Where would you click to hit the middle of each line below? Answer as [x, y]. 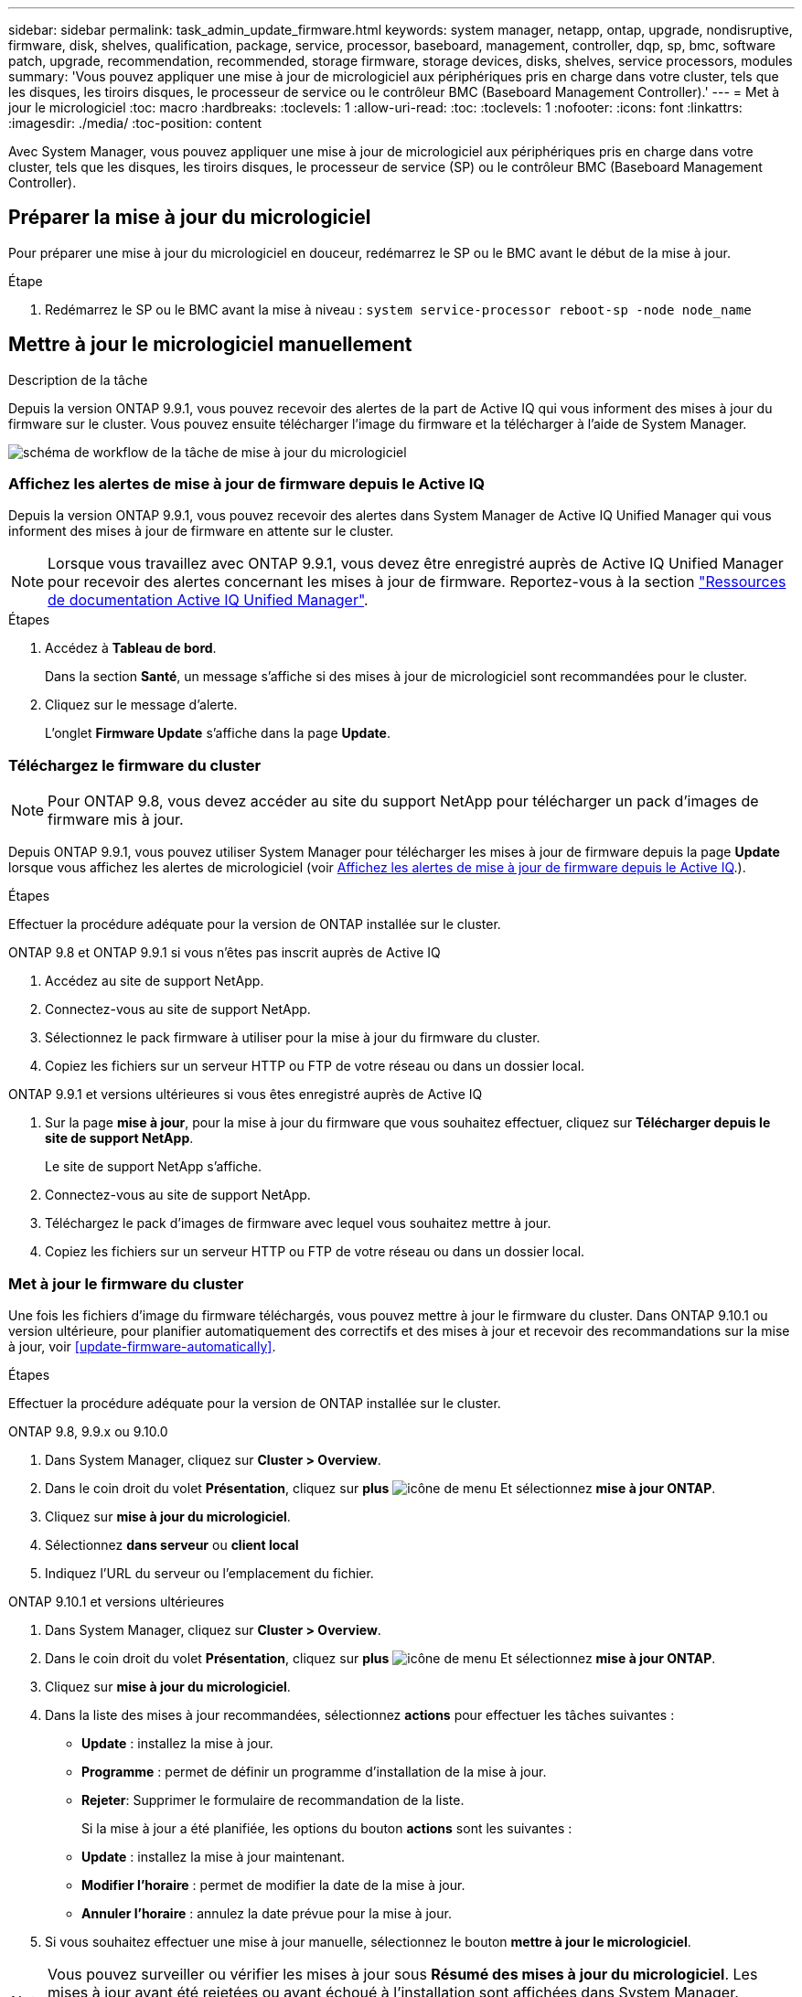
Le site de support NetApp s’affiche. [154, 1167]
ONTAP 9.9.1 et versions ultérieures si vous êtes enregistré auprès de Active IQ [246, 1095]
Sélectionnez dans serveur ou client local [172, 1544]
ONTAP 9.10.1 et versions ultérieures [117, 1601]
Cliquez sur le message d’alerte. [141, 705]
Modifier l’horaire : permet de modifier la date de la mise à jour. [273, 1885]
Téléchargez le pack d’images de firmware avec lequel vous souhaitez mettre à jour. [298, 1223]
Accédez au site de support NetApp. [155, 981]
